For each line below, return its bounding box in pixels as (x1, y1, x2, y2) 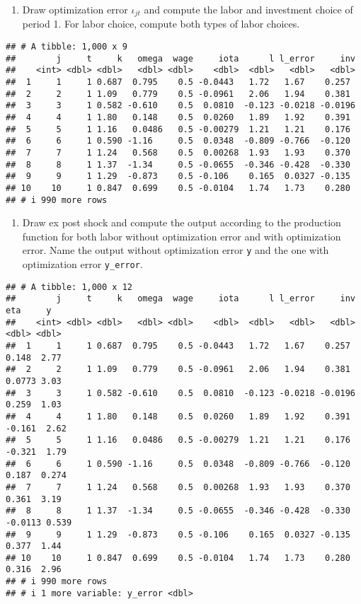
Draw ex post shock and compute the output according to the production (22, 215, 341, 230)
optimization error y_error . (22, 257, 143, 272)
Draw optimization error (22, 2, 128, 16)
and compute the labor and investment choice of (144, 2, 353, 16)
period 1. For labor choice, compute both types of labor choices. (22, 16, 300, 31)
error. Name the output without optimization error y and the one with (22, 243, 329, 257)
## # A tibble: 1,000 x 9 (6, 42, 127, 52)
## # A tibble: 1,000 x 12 (6, 281, 132, 292)
